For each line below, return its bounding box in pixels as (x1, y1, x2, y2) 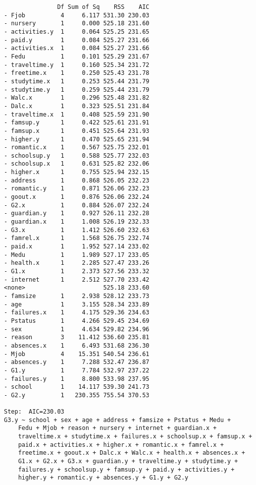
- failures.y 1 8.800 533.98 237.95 (4, 375, 150, 382)
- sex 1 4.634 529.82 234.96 (4, 325, 150, 333)
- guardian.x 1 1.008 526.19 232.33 (4, 218, 150, 226)
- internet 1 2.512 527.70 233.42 (4, 276, 150, 283)
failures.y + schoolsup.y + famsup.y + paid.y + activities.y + (18, 466, 235, 473)
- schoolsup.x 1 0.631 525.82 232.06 (4, 160, 150, 168)
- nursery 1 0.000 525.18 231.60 (4, 20, 150, 27)
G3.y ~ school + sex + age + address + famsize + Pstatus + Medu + (4, 416, 231, 424)
